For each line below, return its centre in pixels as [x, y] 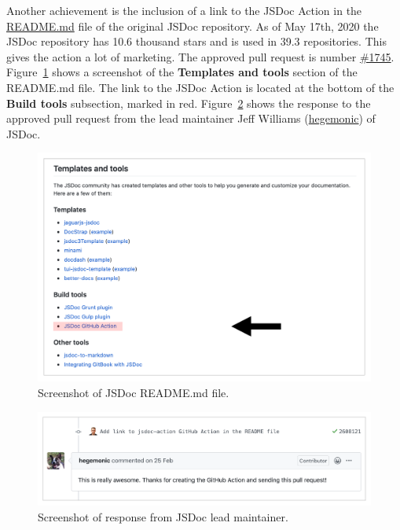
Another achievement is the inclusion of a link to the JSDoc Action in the [184, 10]
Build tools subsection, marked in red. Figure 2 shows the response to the [189, 103]
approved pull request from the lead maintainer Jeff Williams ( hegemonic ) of [191, 118]
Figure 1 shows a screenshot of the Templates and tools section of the [182, 72]
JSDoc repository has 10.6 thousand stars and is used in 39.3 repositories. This [196, 41]
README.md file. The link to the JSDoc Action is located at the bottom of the [200, 87]
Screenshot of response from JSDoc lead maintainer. [163, 516]
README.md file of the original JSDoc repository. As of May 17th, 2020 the [193, 26]
